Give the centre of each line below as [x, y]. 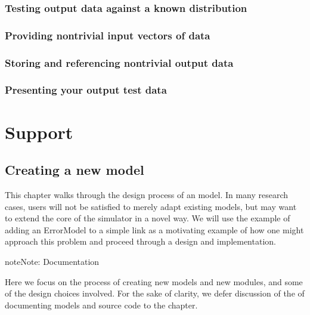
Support [39, 132]
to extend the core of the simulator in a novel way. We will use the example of [148, 218]
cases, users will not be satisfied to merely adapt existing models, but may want [151, 206]
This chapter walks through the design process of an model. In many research [147, 194]
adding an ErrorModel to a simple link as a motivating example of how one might [154, 229]
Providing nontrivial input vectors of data [108, 35]
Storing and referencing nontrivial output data [119, 62]
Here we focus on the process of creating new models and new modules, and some [154, 281]
